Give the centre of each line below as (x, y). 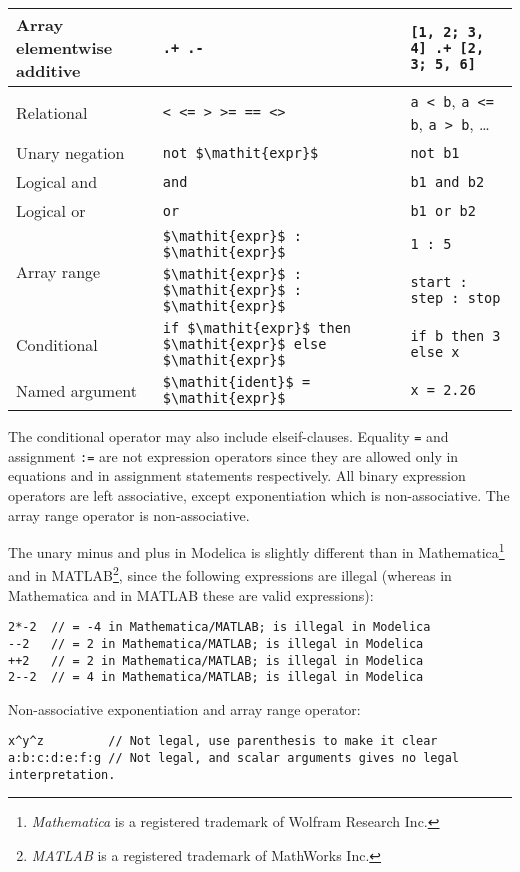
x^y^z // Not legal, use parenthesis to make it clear (223, 741)
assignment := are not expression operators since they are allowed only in (233, 455)
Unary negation (70, 152)
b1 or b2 (443, 210)
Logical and (57, 181)
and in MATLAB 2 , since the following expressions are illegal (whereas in (230, 573)
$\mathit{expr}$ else (244, 344)
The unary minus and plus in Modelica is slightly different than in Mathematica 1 (256, 550)
